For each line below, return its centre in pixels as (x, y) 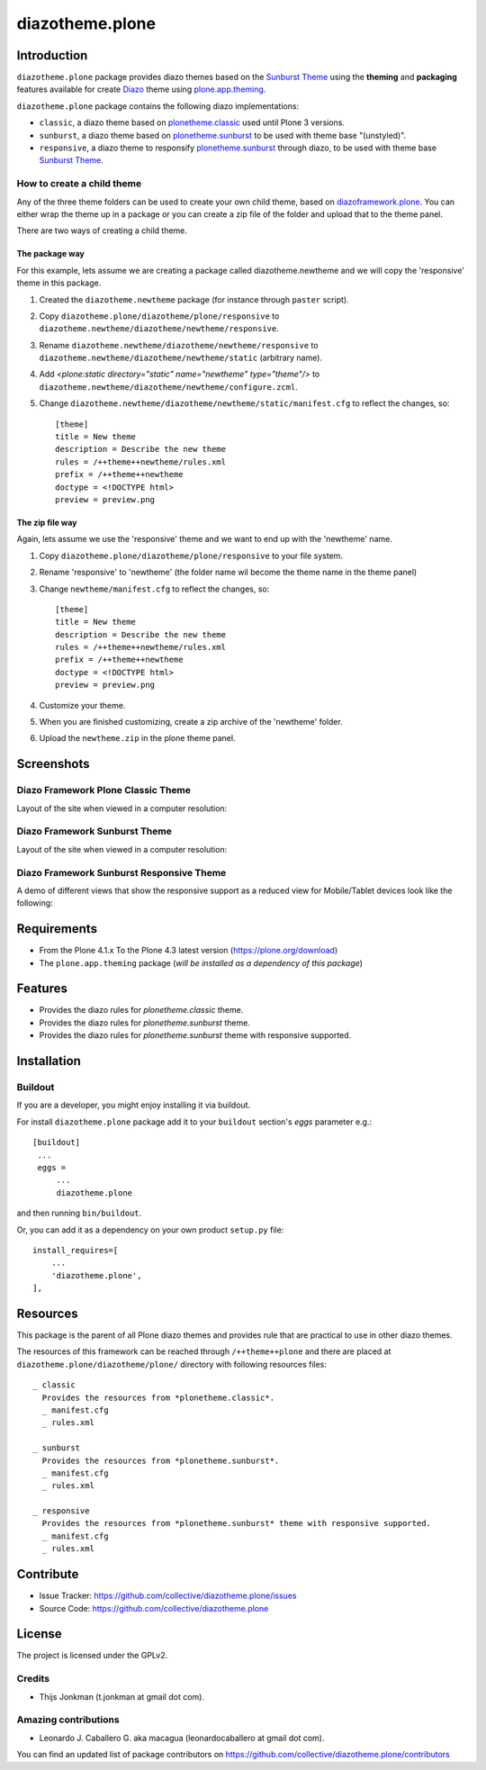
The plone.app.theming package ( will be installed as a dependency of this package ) (201, 962)
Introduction (52, 55)
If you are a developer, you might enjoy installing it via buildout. (134, 1105)
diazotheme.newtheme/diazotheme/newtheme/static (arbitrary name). (181, 358)
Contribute (48, 1574)
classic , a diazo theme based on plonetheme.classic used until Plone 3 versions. (192, 122)
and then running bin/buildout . (79, 1213)
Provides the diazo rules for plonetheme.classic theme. (141, 1010)
